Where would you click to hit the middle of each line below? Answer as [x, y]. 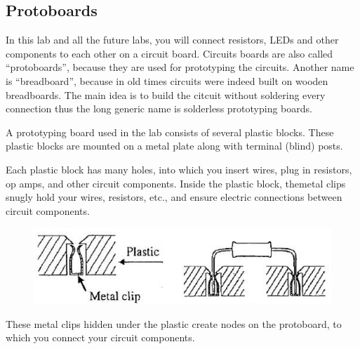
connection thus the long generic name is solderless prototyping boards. [159, 108]
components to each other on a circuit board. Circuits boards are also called [169, 53]
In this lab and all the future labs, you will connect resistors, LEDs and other [172, 40]
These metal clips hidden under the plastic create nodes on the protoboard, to [174, 323]
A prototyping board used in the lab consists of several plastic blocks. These [170, 132]
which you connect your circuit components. [100, 337]
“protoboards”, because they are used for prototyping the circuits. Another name [180, 67]
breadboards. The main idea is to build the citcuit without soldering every [166, 94]
